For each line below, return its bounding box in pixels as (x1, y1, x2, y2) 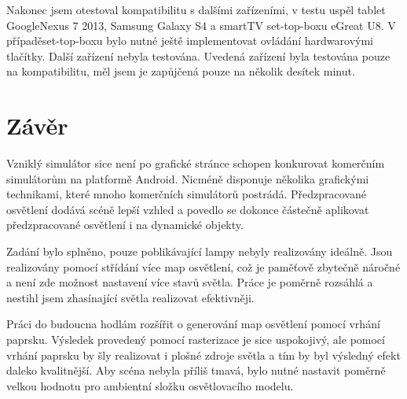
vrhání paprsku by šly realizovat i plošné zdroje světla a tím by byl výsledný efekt (6, 346, 401, 363)
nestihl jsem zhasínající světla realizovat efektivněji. (6, 289, 255, 305)
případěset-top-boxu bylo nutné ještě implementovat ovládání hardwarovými (6, 32, 373, 49)
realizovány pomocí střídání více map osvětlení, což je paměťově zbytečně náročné (6, 258, 401, 275)
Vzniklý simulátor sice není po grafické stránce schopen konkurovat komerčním (6, 155, 385, 172)
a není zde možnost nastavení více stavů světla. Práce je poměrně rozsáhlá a (6, 274, 373, 290)
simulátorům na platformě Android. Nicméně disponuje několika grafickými (6, 170, 369, 187)
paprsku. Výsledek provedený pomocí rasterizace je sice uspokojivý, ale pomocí (6, 331, 385, 348)
